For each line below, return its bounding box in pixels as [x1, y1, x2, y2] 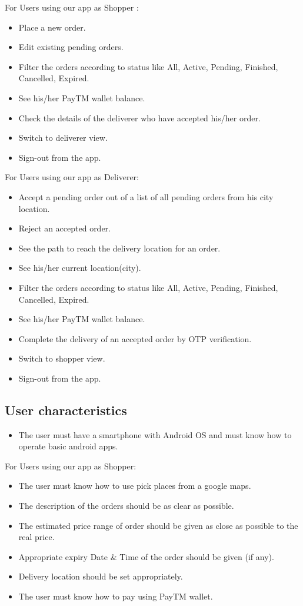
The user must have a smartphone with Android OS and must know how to [18, 428, 292, 441]
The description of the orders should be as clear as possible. [18, 499, 234, 512]
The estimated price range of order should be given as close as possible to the [18, 519, 298, 531]
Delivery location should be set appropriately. [18, 570, 183, 582]
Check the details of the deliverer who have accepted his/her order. [18, 111, 261, 124]
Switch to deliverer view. [18, 131, 108, 144]
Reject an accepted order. [18, 222, 111, 234]
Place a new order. [18, 21, 86, 33]
